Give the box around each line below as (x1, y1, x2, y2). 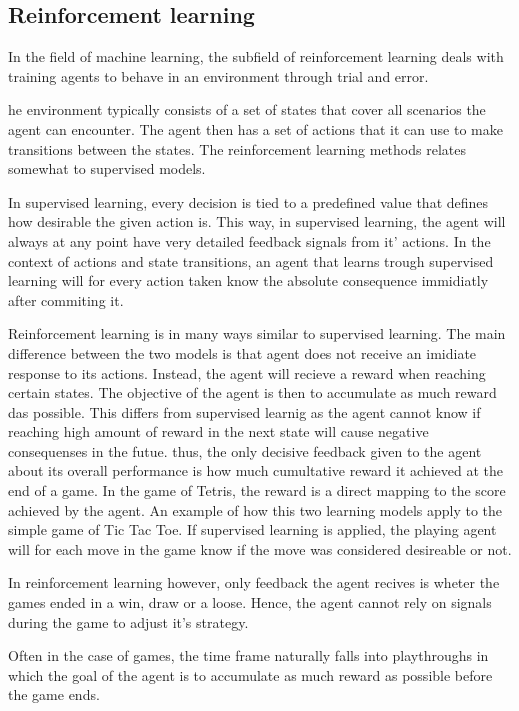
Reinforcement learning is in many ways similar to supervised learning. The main (8, 323, 506, 344)
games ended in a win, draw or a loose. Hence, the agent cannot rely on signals (8, 592, 492, 613)
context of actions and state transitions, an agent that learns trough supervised (8, 250, 494, 271)
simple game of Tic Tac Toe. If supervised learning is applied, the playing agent (8, 519, 497, 540)
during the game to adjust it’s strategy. (8, 611, 249, 632)
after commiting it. (8, 289, 124, 310)
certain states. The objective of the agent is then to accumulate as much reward (8, 382, 497, 403)
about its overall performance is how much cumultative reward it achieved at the (8, 460, 503, 481)
